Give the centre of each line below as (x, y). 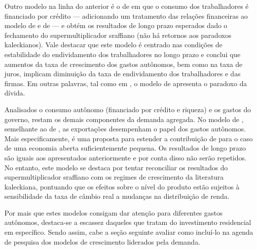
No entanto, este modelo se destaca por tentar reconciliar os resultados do (116, 167)
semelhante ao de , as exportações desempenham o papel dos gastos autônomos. (125, 129)
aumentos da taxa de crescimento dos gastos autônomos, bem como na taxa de (124, 64)
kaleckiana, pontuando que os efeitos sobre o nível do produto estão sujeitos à (122, 186)
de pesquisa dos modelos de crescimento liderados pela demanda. (102, 241)
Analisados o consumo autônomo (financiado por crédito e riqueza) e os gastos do (128, 109)
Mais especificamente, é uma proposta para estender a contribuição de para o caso (129, 138)
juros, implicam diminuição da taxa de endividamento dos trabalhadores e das (123, 74)
